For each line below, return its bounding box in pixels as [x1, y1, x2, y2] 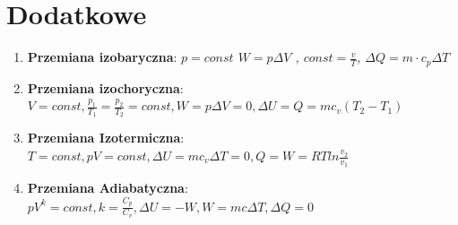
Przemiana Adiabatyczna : [27, 178, 188, 197]
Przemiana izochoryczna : [27, 78, 184, 97]
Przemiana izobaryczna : [27, 48, 177, 66]
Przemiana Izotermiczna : [27, 128, 185, 147]
